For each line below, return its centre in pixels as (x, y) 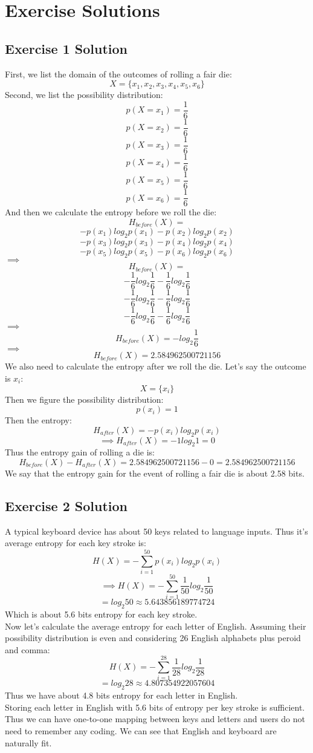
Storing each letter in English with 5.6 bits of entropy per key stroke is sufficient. (155, 707)
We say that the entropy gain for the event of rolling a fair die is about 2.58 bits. (155, 473)
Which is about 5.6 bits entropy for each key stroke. (101, 614)
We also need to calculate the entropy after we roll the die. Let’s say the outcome (156, 366)
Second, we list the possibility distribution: (84, 95)
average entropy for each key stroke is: (76, 543)
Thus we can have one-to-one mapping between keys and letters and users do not (155, 719)
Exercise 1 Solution (66, 48)
